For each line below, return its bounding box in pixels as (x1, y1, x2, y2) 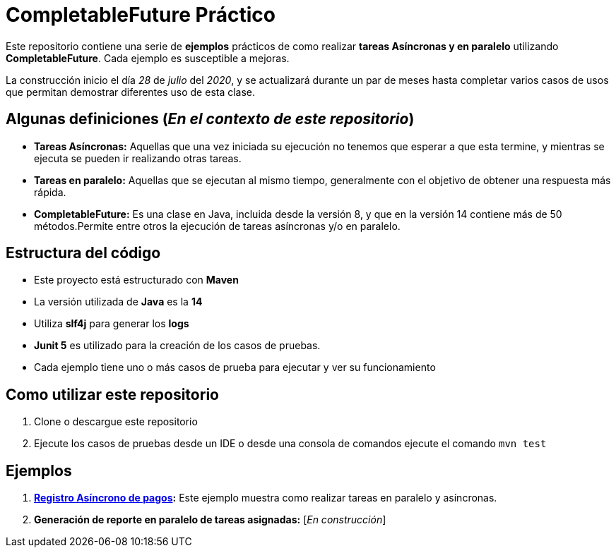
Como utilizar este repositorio (6, 385, 219, 403)
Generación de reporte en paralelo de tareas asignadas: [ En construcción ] (34, 513, 386, 526)
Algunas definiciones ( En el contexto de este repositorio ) (6, 110, 415, 128)
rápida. (34, 186, 66, 198)
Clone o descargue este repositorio (34, 415, 198, 428)
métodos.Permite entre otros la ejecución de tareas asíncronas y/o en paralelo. (34, 219, 401, 232)
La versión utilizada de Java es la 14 (34, 296, 203, 308)
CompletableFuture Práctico (6, 3, 276, 27)
